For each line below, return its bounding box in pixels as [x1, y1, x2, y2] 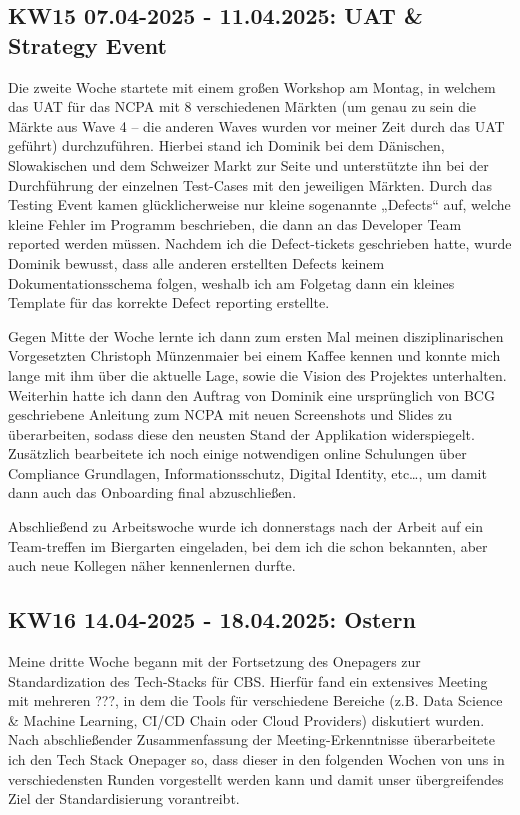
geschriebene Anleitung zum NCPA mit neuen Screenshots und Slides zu [8, 404, 452, 425]
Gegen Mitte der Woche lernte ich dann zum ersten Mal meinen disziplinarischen [8, 325, 504, 346]
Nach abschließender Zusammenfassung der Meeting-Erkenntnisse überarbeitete [8, 729, 495, 750]
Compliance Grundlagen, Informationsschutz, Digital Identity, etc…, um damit [8, 462, 487, 483]
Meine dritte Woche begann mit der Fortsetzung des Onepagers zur [8, 651, 421, 672]
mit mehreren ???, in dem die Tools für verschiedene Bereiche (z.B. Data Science [8, 690, 503, 711]
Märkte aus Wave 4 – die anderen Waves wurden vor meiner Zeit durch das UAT [8, 115, 505, 136]
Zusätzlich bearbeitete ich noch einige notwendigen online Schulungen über [8, 443, 467, 464]
